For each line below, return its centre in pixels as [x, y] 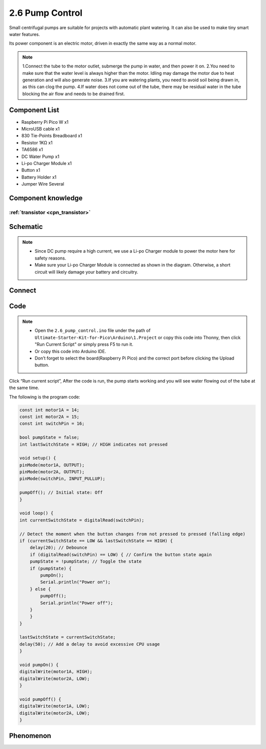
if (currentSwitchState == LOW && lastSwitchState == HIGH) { [96, 541]
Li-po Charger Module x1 [47, 163]
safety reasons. [50, 258]
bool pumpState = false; [50, 438]
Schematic [26, 227]
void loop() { [36, 513]
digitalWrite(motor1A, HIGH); [56, 672]
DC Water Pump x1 [40, 156]
